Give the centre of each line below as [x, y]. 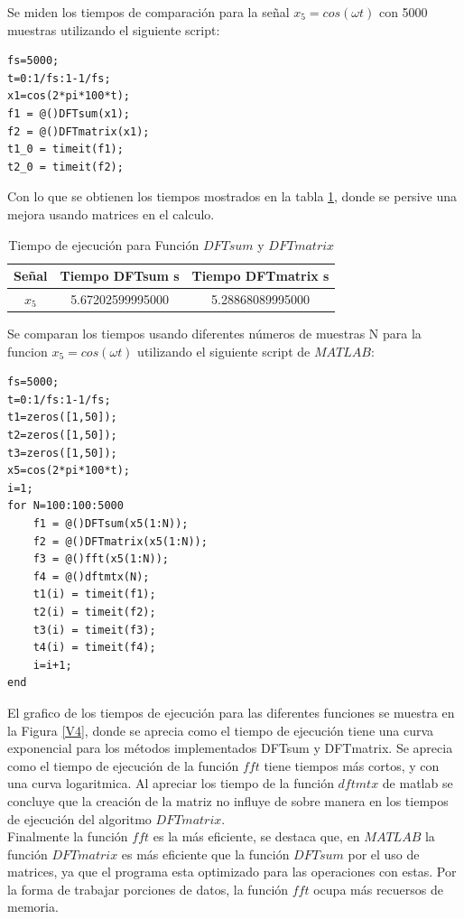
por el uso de [384, 854]
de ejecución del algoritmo [79, 818]
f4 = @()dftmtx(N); [91, 576]
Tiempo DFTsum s [120, 276]
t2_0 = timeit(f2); [65, 167]
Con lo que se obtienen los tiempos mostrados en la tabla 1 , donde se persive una [232, 196]
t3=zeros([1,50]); [62, 453]
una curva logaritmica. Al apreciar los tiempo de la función [171, 783]
